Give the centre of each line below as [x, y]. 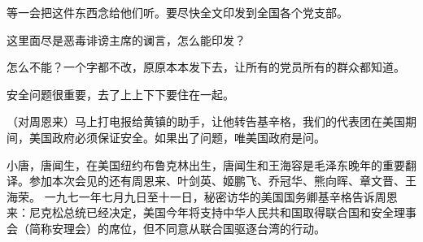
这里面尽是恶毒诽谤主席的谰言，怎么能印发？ [126, 39]
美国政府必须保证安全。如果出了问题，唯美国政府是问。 [177, 137]
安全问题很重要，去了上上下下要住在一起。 [120, 94]
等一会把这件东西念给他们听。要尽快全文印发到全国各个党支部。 [177, 12]
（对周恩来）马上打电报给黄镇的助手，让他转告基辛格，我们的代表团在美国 [206, 121]
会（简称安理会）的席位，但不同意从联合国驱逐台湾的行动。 [166, 228]
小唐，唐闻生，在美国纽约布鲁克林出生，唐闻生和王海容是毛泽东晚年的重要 [206, 164]
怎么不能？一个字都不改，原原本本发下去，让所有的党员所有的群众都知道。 [206, 67]
